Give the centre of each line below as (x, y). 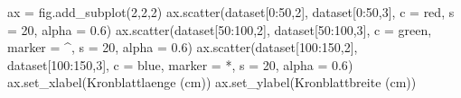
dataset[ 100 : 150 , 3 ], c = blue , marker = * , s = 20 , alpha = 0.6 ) (180, 64)
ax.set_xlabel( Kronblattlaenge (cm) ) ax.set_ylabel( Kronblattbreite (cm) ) (212, 82)
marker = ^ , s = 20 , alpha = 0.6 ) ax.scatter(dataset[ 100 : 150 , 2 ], (183, 47)
